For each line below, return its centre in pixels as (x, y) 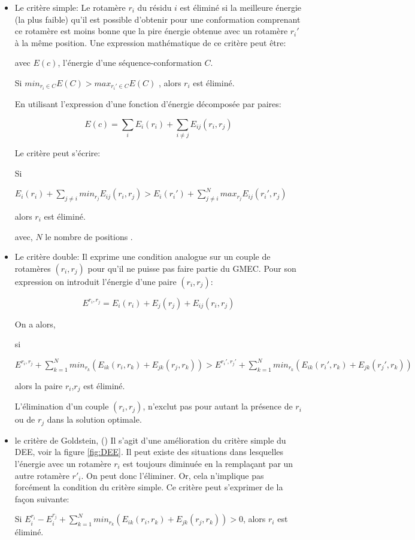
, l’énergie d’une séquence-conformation (130, 63)
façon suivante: (42, 498)
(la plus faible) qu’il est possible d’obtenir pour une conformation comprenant (157, 19)
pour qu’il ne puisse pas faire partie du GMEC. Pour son (192, 268)
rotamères (33, 268)
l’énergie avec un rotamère (63, 464)
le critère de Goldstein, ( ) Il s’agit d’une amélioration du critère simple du (150, 440)
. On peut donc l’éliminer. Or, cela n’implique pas (172, 475)
